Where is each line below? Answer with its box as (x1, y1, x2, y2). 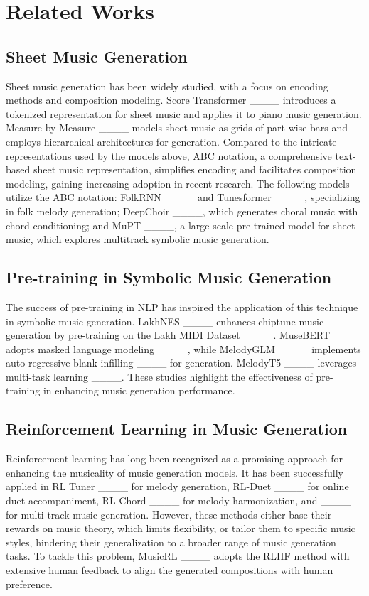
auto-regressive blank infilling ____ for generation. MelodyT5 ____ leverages (6, 355, 357, 370)
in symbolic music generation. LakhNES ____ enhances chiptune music (6, 313, 324, 328)
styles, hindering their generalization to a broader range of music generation (6, 534, 336, 549)
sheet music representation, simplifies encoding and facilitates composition (33, 162, 357, 177)
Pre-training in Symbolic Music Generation (6, 266, 332, 288)
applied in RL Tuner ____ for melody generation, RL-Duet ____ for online (6, 479, 349, 494)
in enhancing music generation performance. (43, 383, 235, 398)
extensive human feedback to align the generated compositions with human (6, 563, 333, 578)
